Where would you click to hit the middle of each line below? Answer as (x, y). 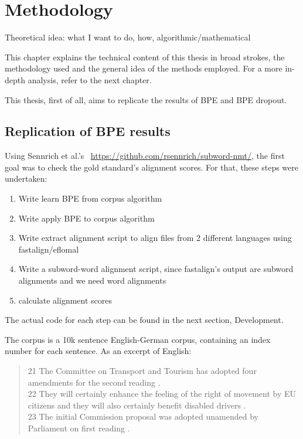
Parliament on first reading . (79, 428)
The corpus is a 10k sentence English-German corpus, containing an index (138, 339)
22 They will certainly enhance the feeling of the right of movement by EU (162, 394)
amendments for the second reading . (94, 382)
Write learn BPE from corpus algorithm (90, 198)
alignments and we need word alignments (92, 280)
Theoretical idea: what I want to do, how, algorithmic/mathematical (128, 37)
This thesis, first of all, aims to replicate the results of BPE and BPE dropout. (146, 99)
